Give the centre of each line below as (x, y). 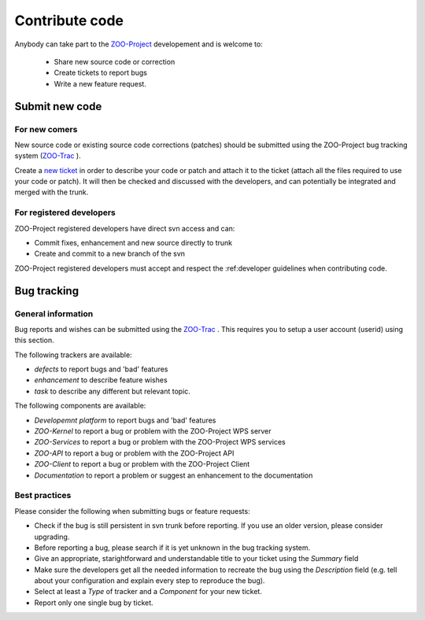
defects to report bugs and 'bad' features (101, 369)
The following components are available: (80, 406)
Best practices (43, 496)
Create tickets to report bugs (101, 73)
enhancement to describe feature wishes (101, 380)
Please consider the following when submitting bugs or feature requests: (133, 511)
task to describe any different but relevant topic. (112, 391)
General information (54, 313)
